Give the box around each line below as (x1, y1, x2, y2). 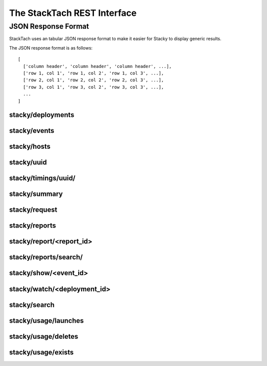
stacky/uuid (9, 158, 47, 167)
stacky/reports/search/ (9, 253, 83, 261)
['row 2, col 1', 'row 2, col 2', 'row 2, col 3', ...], (23, 77, 164, 83)
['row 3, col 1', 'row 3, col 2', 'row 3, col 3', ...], (23, 84, 164, 90)
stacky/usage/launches (9, 316, 84, 325)
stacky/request (9, 206, 57, 214)
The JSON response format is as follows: (9, 45, 93, 51)
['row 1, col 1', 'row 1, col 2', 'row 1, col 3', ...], (23, 70, 164, 76)
